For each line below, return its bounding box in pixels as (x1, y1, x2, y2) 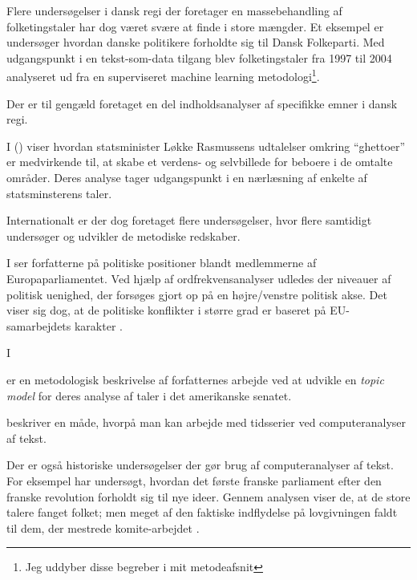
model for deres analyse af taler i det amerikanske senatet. (6, 387, 292, 404)
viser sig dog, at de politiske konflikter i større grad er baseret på (6, 302, 326, 318)
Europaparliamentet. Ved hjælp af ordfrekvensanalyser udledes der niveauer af (6, 270, 391, 286)
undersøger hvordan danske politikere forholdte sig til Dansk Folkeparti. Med (6, 34, 385, 51)
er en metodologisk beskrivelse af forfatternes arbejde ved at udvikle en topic (6, 371, 384, 387)
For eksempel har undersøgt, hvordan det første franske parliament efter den (6, 472, 382, 489)
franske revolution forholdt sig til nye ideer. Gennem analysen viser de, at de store (6, 488, 411, 505)
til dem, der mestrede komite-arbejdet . (6, 519, 200, 536)
